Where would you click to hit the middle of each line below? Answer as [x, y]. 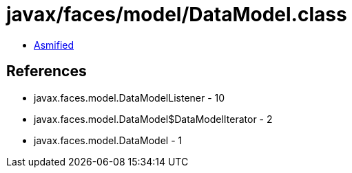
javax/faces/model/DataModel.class [177, 14]
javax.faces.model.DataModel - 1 [108, 140]
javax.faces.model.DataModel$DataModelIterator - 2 [153, 119]
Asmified [54, 45]
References [46, 71]
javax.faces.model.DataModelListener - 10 [130, 97]
